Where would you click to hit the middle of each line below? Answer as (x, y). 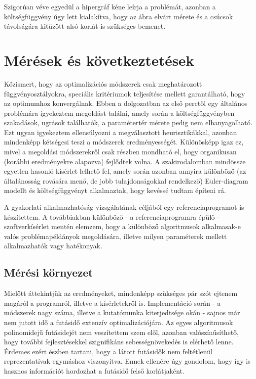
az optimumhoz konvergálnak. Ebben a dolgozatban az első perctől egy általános (126, 103)
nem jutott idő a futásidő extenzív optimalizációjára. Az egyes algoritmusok (119, 322)
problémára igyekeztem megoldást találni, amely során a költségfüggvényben (119, 113)
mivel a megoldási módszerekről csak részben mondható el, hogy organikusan (120, 152)
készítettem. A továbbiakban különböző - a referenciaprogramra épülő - (112, 216)
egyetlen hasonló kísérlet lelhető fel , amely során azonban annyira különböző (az (125, 171)
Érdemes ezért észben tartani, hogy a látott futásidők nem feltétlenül (108, 351)
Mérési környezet (49, 272)
